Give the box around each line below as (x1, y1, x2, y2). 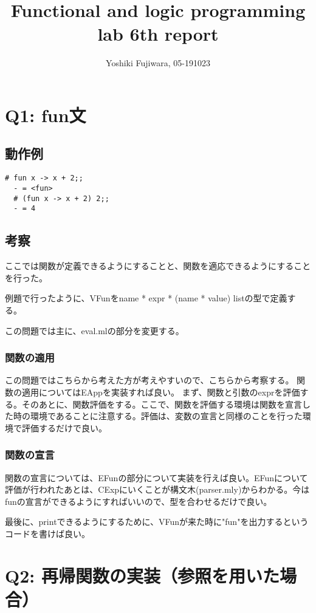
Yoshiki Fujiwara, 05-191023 (106, 57, 210, 69)
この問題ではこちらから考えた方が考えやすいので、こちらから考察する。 (5, 374, 294, 386)
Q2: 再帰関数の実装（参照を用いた (5, 563, 280, 587)
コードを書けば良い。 (5, 527, 90, 539)
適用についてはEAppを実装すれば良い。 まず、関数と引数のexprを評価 (21, 385, 300, 398)
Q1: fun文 (5, 102, 86, 127)
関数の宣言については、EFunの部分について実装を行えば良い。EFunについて (5, 471, 308, 484)
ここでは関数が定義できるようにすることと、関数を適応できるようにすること (5, 259, 311, 272)
